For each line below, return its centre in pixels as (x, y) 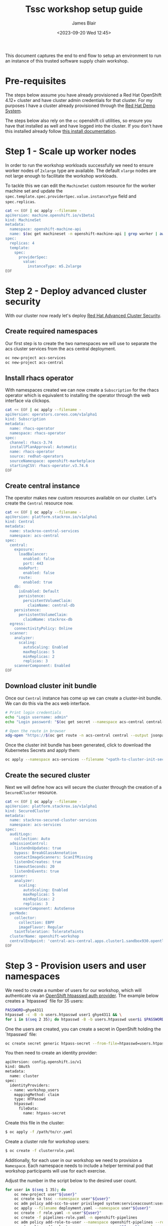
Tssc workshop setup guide (84, 9)
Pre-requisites (36, 81)
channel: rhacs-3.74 (31, 442)
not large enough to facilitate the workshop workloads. (61, 175)
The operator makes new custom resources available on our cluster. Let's (81, 498)
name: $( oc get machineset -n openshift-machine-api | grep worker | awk (88, 234)
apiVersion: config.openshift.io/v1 (43, 1062)
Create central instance (42, 486)
